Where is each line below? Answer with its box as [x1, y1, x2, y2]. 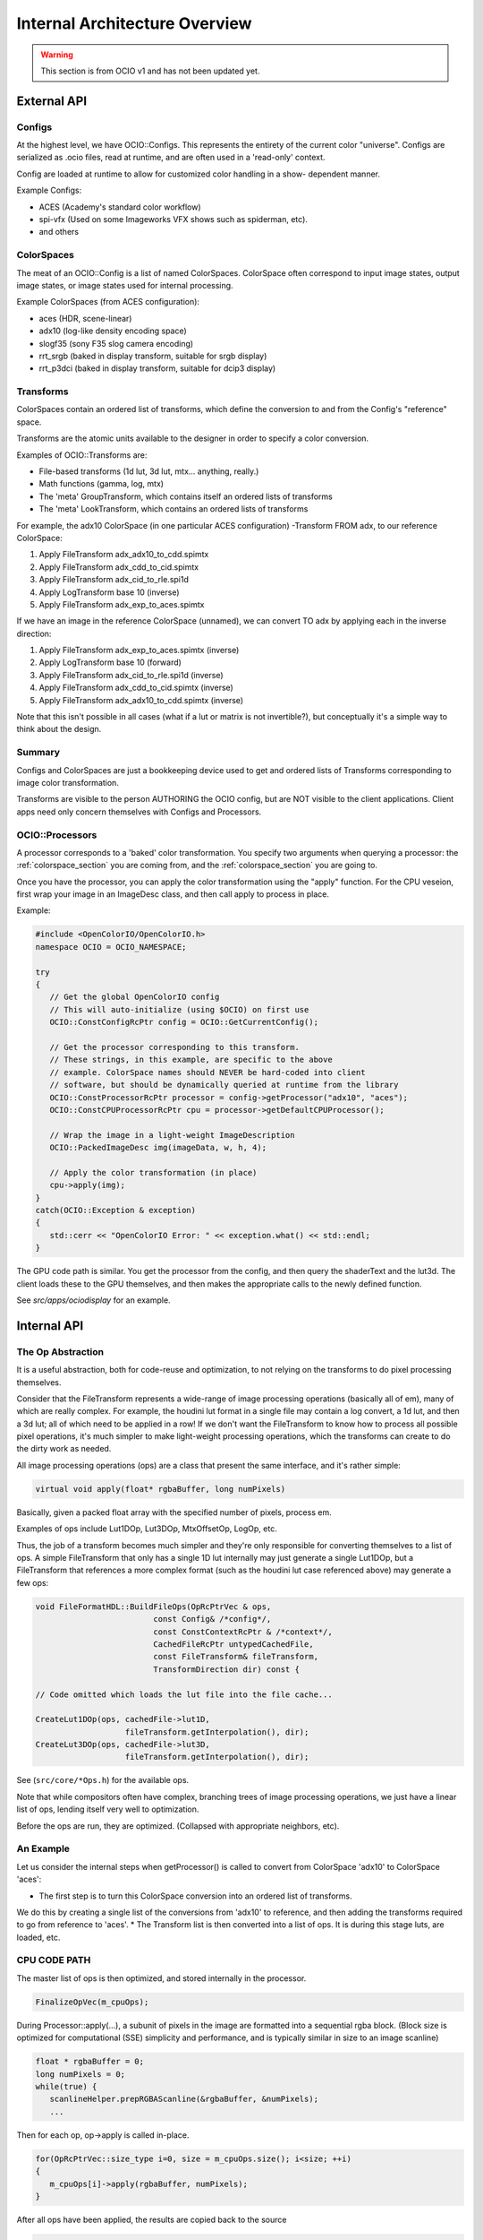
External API [16, 93, 88, 108]
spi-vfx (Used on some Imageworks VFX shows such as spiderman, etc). [38, 214, 309, 225]
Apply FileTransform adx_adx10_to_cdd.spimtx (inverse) [38, 694, 244, 705]
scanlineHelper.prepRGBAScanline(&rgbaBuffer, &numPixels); [49, 2094, 319, 2105]
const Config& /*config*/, [153, 1614, 272, 1624]
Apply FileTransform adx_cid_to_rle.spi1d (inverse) [38, 669, 224, 680]
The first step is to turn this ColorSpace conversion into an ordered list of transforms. [38, 1891, 352, 1901]
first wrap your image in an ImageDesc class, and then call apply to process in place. [16, 889, 330, 900]
